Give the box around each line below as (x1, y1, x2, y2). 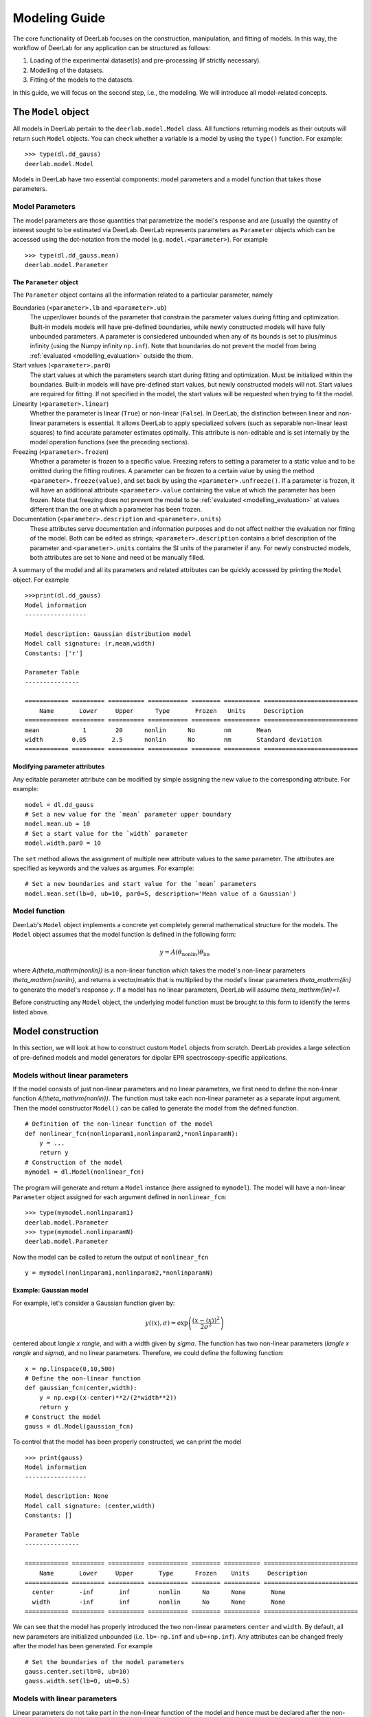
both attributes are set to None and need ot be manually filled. (30, 554, 205, 561)
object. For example (12, 576, 69, 584)
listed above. (12, 1008, 49, 1016)
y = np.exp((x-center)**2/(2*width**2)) (38, 1394, 178, 1401)
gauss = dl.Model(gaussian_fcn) (25, 1422, 134, 1431)
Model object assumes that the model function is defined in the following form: (12, 931, 236, 939)
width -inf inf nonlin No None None (32, 1597, 286, 1606)
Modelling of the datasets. (30, 66, 104, 74)
